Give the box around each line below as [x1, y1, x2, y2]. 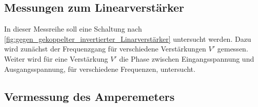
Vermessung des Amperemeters [4, 88, 175, 104]
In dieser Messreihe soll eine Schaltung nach [4, 23, 142, 34]
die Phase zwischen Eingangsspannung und [119, 53, 254, 64]
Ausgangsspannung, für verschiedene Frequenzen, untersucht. [4, 63, 195, 74]
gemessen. [217, 43, 248, 54]
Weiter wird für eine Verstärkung [4, 53, 108, 64]
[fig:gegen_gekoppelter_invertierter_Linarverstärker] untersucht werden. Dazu [4, 33, 251, 44]
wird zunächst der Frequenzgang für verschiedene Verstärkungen [4, 43, 206, 54]
